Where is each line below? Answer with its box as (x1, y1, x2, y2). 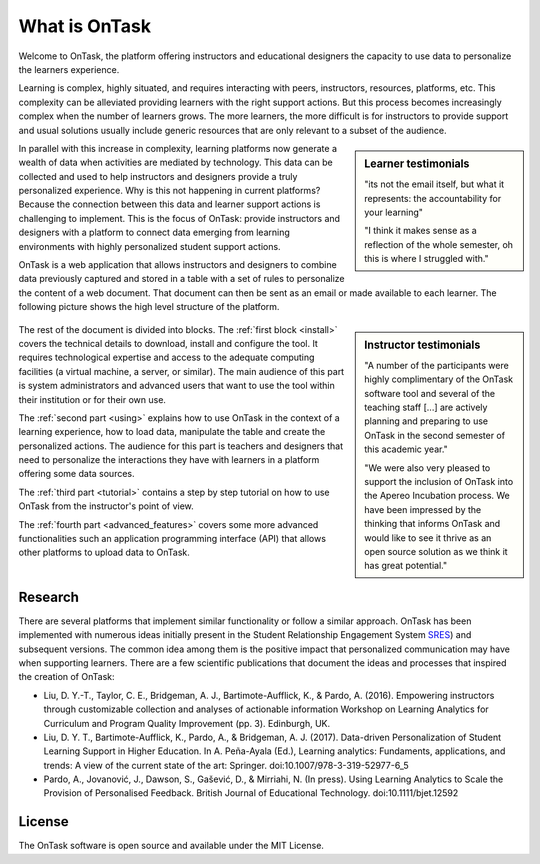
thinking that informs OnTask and (364, 518, 501, 530)
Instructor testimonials (364, 338, 481, 352)
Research (18, 588, 80, 605)
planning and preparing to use (364, 415, 489, 427)
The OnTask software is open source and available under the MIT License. (18, 840, 325, 852)
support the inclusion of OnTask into (364, 475, 514, 487)
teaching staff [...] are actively (364, 401, 488, 414)
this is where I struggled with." (364, 253, 489, 265)
